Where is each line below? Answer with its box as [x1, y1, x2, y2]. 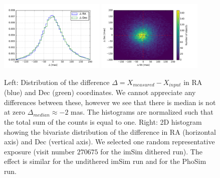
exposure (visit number [4, 146, 75, 156]
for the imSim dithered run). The [100, 146, 202, 156]
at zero [4, 107, 26, 117]
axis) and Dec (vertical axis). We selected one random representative [4, 136, 215, 147]
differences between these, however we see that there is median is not [4, 97, 216, 107]
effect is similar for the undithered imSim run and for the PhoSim [4, 156, 206, 166]
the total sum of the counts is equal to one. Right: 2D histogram [4, 117, 202, 127]
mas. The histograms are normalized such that [71, 107, 213, 117]
